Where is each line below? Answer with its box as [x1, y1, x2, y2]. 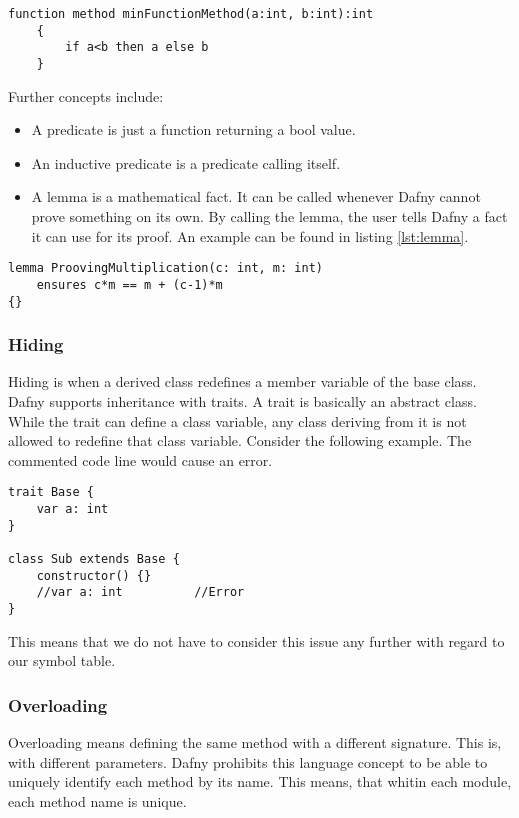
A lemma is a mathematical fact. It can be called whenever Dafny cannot [31, 186, 481, 207]
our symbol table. [8, 650, 116, 671]
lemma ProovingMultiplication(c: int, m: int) [8, 261, 323, 276]
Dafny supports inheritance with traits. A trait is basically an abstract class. [8, 390, 477, 411]
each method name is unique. [8, 790, 187, 811]
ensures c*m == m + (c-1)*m [36, 277, 223, 292]
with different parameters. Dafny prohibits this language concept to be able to [8, 751, 488, 772]
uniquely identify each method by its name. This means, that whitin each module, [8, 771, 512, 792]
